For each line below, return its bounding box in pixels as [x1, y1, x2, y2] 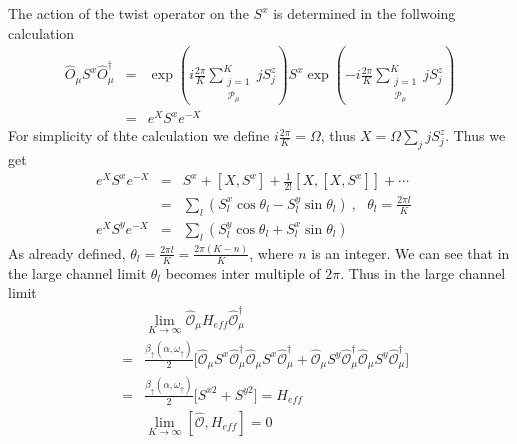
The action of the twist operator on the [8, 3, 249, 23]
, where [249, 242, 294, 263]
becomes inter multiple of [165, 262, 321, 283]
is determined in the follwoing [273, 3, 456, 23]
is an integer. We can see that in [311, 242, 510, 263]
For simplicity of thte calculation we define [8, 125, 270, 146]
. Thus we [445, 125, 506, 146]
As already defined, [8, 242, 126, 263]
